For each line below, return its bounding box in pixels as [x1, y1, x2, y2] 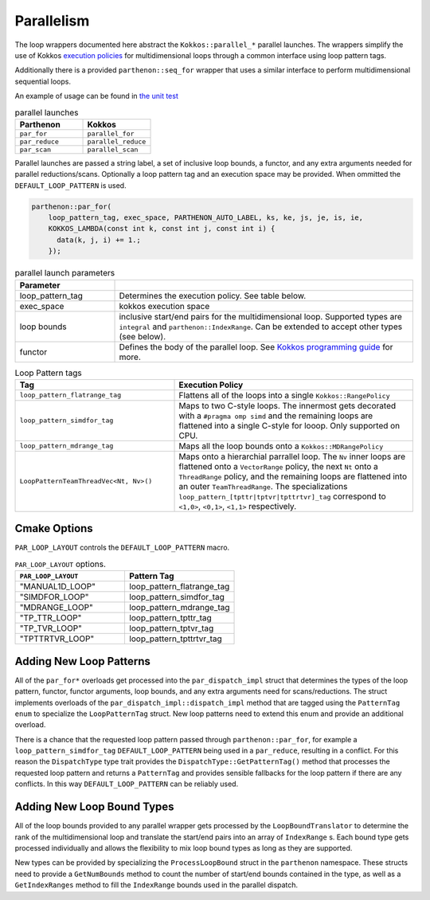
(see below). [119, 331, 166, 342]
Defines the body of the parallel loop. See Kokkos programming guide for [119, 341, 393, 352]
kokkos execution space [119, 300, 210, 311]
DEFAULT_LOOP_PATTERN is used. [14, 180, 127, 190]
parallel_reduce [87, 137, 147, 146]
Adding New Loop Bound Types [14, 800, 174, 814]
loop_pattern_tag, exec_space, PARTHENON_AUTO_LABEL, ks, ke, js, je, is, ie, [48, 213, 364, 222]
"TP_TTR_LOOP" [19, 612, 82, 624]
